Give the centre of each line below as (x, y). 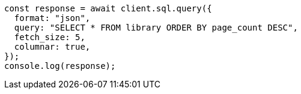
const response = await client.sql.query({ (108, 8)
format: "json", (52, 18)
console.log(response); (60, 66)
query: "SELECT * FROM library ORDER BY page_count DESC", (156, 28)
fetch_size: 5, (50, 37)
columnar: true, (52, 47)
